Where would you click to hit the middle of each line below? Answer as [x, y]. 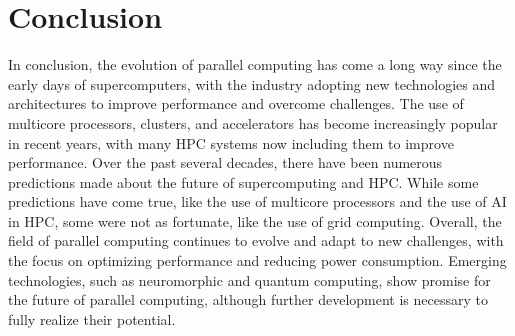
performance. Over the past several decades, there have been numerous [225, 162]
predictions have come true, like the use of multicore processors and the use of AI [257, 201]
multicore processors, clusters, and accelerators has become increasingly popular [253, 122]
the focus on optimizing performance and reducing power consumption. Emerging [257, 260]
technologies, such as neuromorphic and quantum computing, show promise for [249, 279]
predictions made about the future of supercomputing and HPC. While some [243, 181]
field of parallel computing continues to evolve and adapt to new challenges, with [256, 240]
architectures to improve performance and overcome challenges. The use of [236, 103]
